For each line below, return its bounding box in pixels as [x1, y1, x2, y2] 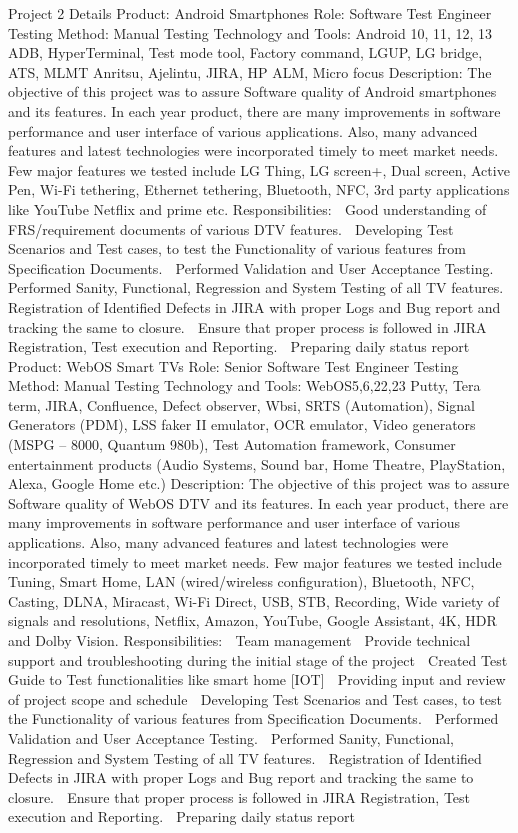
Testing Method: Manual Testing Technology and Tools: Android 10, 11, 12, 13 [8, 22, 493, 43]
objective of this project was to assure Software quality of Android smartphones [8, 81, 497, 102]
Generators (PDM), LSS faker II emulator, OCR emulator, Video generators [8, 414, 476, 435]
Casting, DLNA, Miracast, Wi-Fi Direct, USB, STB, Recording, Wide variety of [8, 590, 500, 611]
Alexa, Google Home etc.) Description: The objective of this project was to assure [8, 473, 510, 494]
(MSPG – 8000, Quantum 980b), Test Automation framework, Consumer [8, 434, 456, 455]
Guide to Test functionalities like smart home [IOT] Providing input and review [8, 669, 506, 690]
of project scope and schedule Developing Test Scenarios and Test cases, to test [8, 688, 502, 709]
